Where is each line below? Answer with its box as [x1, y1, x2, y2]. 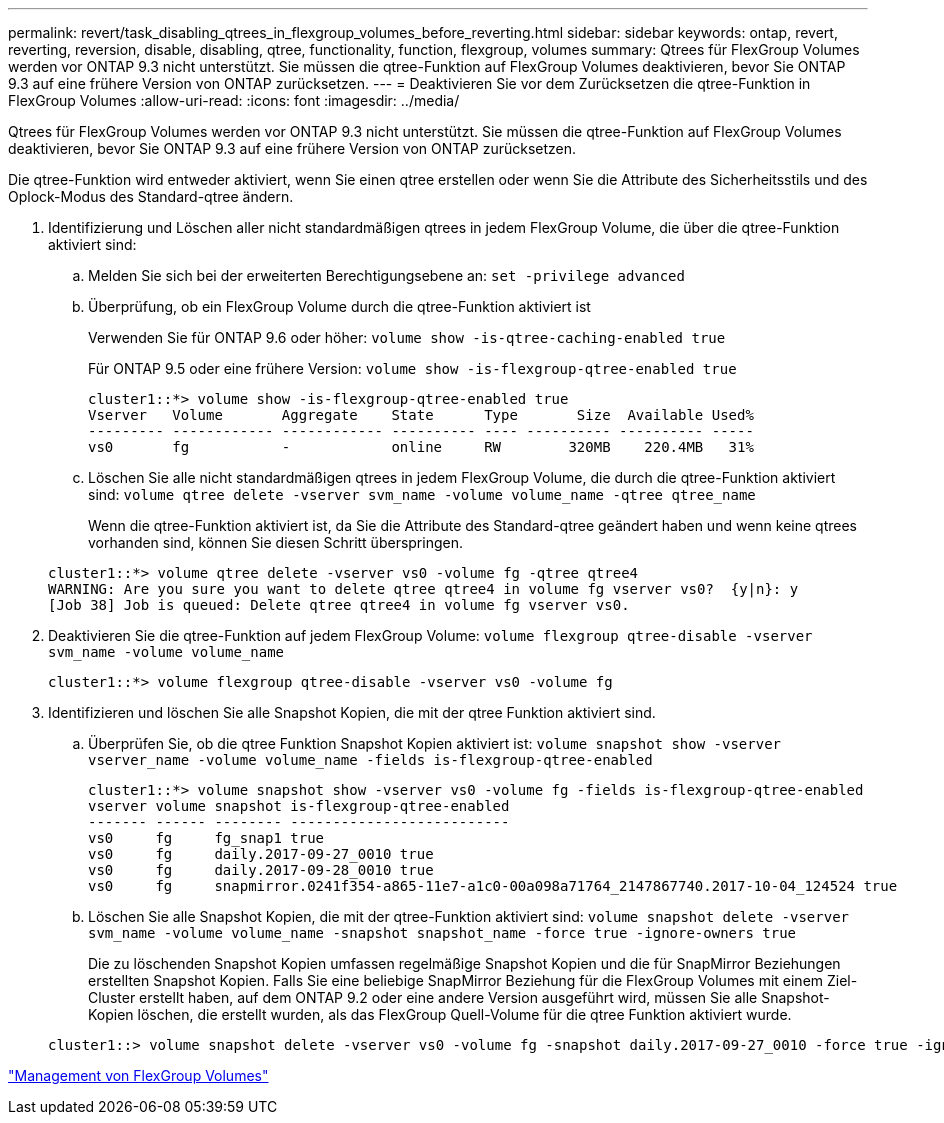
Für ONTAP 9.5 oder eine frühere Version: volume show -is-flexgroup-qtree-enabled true [88, 360, 737, 377]
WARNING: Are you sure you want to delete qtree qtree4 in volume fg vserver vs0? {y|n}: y [48, 581, 799, 597]
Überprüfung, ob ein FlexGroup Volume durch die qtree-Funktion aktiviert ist [88, 298, 591, 315]
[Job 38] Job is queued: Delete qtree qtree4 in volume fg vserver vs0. [48, 597, 630, 613]
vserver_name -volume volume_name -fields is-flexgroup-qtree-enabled [88, 752, 653, 768]
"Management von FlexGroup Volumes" [8, 1067, 269, 1084]
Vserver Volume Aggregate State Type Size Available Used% [88, 407, 754, 423]
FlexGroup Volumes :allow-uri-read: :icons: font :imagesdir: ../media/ [8, 92, 460, 109]
